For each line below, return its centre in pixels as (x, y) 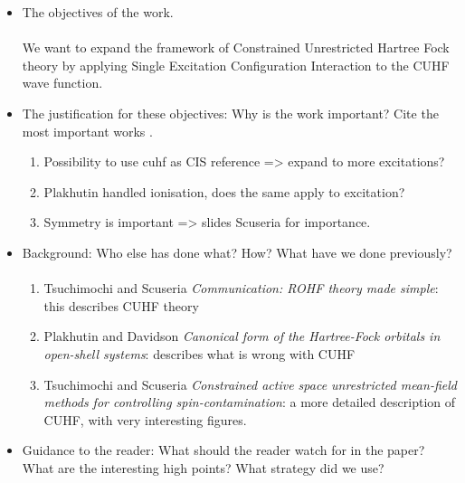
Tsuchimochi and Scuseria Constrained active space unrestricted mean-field (250, 384)
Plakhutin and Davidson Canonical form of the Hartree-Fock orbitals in (242, 336)
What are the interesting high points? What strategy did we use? (203, 467)
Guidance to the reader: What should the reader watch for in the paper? (223, 450)
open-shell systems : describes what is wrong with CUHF (199, 353)
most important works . (87, 131)
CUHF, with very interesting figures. (145, 419)
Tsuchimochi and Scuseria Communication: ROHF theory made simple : (241, 288)
